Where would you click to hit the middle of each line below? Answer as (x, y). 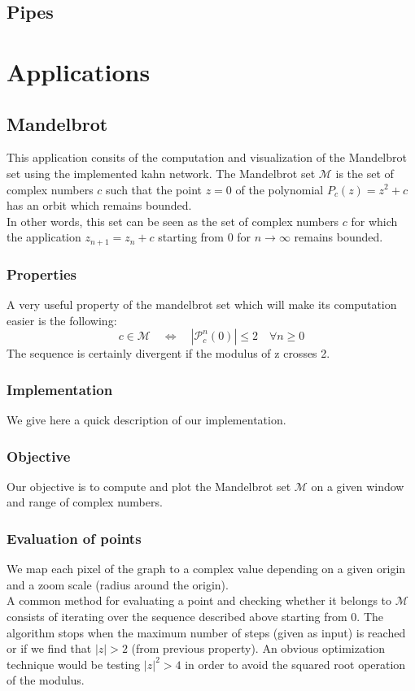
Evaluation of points (74, 538)
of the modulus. (46, 680)
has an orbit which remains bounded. (99, 205)
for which (374, 221)
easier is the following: (62, 320)
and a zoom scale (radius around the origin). (118, 584)
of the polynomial (280, 189)
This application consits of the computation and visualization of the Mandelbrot (207, 157)
